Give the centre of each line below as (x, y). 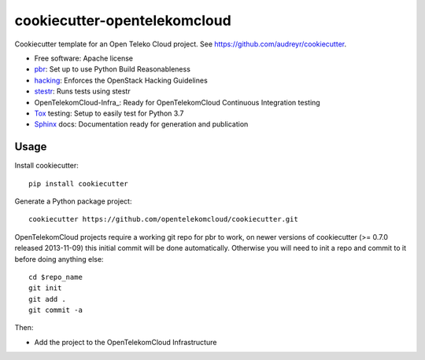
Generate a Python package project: (73, 201)
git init (45, 288)
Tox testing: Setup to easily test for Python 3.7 (109, 113)
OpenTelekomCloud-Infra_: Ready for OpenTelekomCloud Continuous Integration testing (177, 102)
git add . (47, 299)
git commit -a (55, 310)
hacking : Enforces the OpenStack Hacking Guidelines (121, 80)
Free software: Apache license (84, 58)
